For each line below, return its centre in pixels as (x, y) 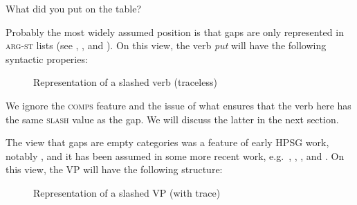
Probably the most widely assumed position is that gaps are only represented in (175, 32)
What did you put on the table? (74, 8)
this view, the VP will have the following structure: (114, 169)
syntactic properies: (47, 59)
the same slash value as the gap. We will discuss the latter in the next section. (172, 119)
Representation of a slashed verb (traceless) (125, 82)
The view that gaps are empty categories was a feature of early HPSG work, (167, 142)
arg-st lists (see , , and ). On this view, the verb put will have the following (166, 45)
